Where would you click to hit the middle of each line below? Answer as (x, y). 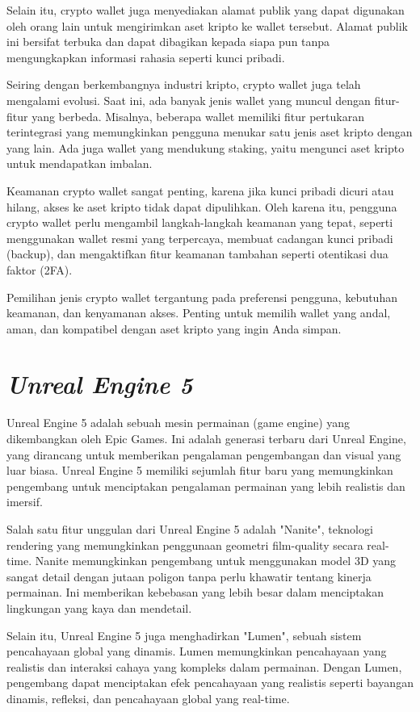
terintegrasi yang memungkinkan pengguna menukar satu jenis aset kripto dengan (210, 132)
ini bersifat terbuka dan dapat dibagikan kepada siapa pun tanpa (168, 42)
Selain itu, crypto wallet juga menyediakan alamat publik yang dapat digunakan (206, 10)
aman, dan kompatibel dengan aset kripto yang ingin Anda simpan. (174, 328)
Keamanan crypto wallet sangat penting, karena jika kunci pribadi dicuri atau (200, 190)
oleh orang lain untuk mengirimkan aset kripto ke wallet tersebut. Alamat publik (207, 25)
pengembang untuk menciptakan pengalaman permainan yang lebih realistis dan (206, 486)
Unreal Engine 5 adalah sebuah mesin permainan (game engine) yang (178, 423)
